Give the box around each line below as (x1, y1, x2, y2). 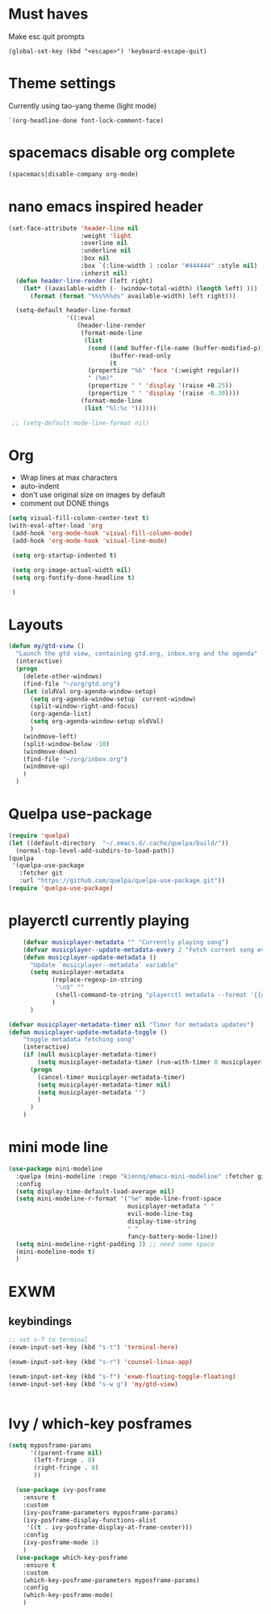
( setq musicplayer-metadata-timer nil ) (37, 1081, 172, 1089)
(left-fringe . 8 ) (33, 1456, 95, 1464)
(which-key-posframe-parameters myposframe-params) (23, 1576, 200, 1584)
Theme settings (8, 74, 116, 93)
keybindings (8, 1314, 73, 1328)
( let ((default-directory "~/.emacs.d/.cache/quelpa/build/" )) (8, 839, 229, 847)
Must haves (8, 5, 89, 23)
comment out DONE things (19, 498, 110, 508)
